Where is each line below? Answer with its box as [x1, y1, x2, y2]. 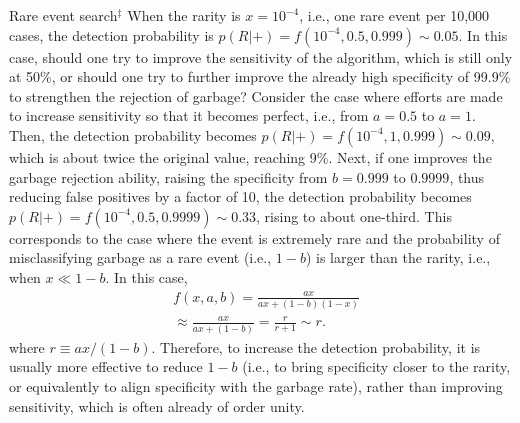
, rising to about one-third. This [256, 205, 452, 226]
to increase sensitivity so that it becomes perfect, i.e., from [9, 105, 369, 126]
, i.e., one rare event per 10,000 [299, 5, 490, 25]
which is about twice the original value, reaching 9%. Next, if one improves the [9, 146, 492, 167]
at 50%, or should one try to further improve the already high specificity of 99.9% [9, 66, 511, 87]
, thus [449, 166, 485, 187]
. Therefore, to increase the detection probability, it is [151, 336, 481, 357]
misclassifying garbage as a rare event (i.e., [9, 247, 272, 268]
